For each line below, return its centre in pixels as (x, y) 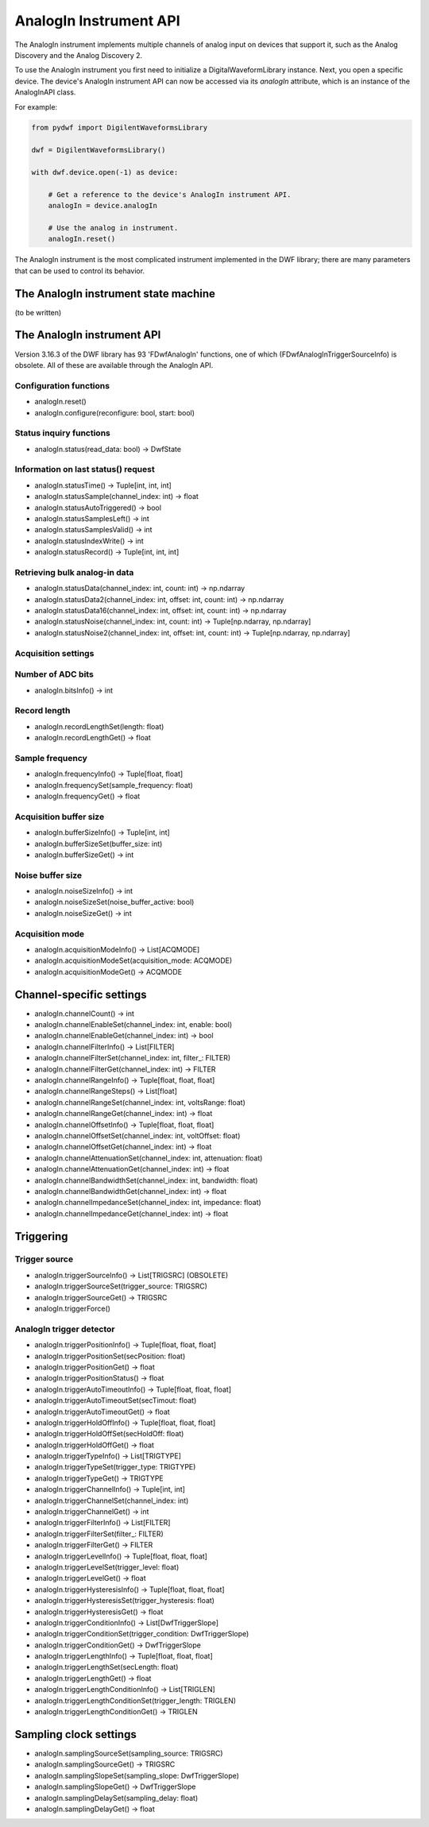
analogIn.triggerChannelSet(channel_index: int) (112, 1501)
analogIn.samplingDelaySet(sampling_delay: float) (116, 1798)
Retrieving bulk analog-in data (74, 572)
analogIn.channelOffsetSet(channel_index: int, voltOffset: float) (137, 1135)
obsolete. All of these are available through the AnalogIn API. (114, 365)
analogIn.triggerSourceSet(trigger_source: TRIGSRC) (121, 1286)
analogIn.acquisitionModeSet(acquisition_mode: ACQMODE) (133, 960)
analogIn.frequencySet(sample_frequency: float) (114, 785)
